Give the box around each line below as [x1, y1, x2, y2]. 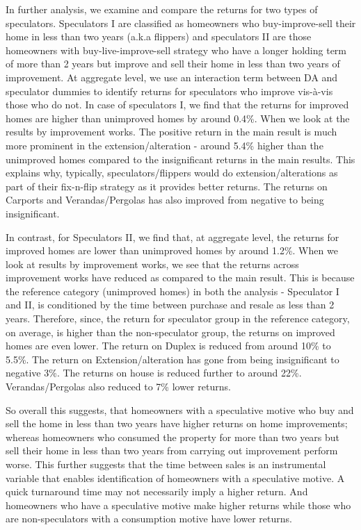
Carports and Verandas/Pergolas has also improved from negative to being [6, 192, 324, 207]
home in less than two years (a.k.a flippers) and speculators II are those [6, 29, 312, 44]
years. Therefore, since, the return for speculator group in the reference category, [6, 311, 350, 326]
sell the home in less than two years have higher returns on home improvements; [6, 416, 348, 431]
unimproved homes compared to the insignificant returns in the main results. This [6, 151, 355, 166]
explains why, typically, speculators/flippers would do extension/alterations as [6, 165, 338, 180]
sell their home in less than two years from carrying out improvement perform [6, 443, 338, 458]
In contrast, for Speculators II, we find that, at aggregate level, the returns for [6, 229, 339, 244]
